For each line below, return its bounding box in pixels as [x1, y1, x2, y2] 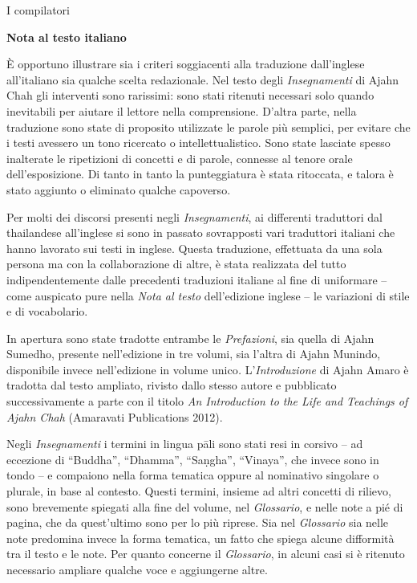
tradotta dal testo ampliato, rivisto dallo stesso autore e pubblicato [6, 377, 337, 393]
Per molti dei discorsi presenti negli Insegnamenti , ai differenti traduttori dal [6, 208, 383, 225]
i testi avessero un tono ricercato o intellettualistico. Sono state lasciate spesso [6, 134, 391, 151]
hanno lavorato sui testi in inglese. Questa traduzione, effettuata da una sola [6, 239, 383, 256]
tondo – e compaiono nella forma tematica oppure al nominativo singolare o [6, 467, 379, 483]
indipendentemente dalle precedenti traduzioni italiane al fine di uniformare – [6, 271, 387, 287]
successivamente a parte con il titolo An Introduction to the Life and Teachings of [6, 393, 408, 410]
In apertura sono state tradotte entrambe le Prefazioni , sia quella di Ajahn [6, 329, 374, 346]
